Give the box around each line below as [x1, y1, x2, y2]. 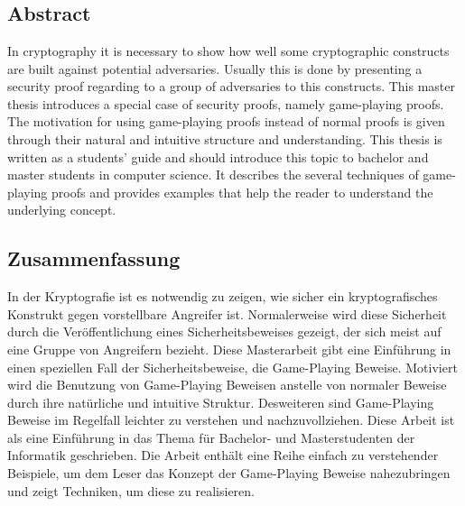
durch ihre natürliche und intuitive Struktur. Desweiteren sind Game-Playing [7, 392, 434, 411]
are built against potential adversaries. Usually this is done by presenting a [7, 59, 423, 78]
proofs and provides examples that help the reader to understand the [51, 182, 433, 201]
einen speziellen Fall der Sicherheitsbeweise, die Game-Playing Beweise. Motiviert [7, 357, 458, 376]
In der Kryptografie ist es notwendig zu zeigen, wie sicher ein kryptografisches [7, 287, 438, 306]
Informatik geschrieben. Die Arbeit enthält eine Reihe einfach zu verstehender [7, 446, 439, 465]
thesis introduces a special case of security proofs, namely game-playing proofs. [7, 94, 444, 113]
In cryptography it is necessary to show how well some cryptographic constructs [7, 41, 450, 60]
